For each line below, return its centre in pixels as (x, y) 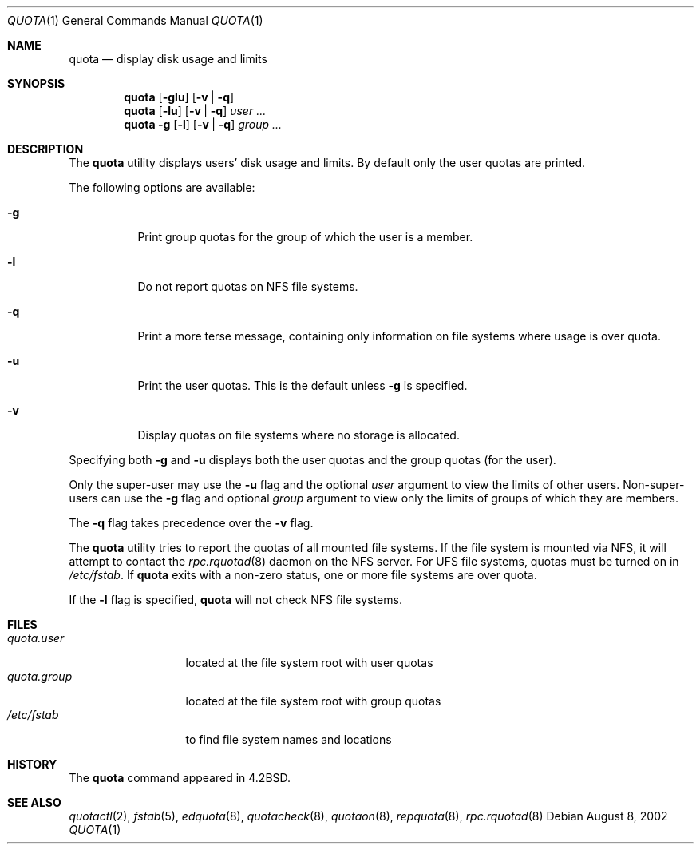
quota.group (40, 676)
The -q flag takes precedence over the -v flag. (191, 523)
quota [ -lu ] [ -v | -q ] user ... (195, 111)
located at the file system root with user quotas (309, 663)
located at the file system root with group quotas (313, 701)
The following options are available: (162, 187)
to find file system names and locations (289, 739)
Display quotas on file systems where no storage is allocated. (299, 435)
